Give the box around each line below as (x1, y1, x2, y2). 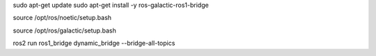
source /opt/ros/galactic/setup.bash (13, 26, 116, 35)
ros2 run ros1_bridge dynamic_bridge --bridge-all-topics (13, 39, 175, 48)
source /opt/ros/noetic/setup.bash (13, 14, 111, 22)
